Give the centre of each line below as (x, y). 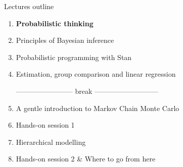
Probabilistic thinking (55, 23)
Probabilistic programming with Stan (74, 57)
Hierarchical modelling (51, 142)
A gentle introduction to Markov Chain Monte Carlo (98, 108)
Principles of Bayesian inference (65, 40)
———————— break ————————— (87, 91)
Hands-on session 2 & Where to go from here (86, 159)
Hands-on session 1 (45, 125)
